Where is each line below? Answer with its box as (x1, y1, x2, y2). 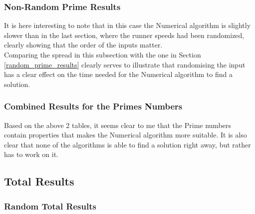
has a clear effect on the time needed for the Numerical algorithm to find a (4, 69, 233, 79)
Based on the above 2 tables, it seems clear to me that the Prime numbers (4, 119, 232, 130)
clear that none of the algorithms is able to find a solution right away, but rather (4, 139, 251, 149)
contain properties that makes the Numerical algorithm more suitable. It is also (4, 129, 247, 140)
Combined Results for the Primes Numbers (4, 100, 183, 112)
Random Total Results (4, 199, 96, 212)
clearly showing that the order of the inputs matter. (4, 39, 163, 50)
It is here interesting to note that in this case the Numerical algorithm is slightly (4, 20, 251, 30)
